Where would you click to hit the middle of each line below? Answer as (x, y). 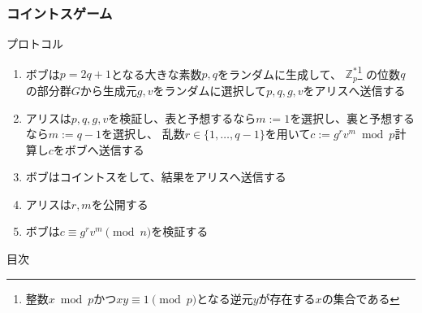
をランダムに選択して (210, 90)
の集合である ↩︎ (361, 298)
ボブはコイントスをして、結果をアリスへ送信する (156, 177)
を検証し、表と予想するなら (182, 117)
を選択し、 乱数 (143, 134)
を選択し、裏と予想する (353, 117)
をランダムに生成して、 (280, 74)
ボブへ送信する (104, 149)
